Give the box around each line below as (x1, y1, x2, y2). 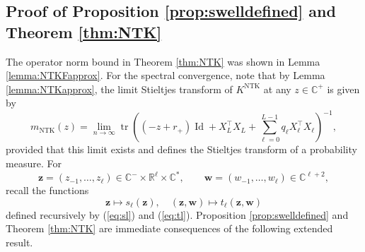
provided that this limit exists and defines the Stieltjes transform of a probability (6, 142, 357, 157)
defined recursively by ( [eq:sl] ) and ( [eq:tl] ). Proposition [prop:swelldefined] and (6, 207, 349, 222)
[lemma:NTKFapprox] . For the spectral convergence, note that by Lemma (6, 68, 325, 83)
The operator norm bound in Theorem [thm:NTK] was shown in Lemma (6, 54, 320, 68)
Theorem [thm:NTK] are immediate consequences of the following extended (6, 221, 333, 236)
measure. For (6, 156, 62, 171)
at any (263, 81, 291, 96)
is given (327, 81, 360, 96)
